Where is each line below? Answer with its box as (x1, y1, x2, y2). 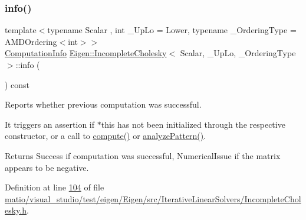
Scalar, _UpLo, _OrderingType (180, 47, 296, 59)
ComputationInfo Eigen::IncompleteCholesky (5, 47, 167, 59)
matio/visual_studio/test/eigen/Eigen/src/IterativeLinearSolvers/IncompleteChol (5, 192, 301, 205)
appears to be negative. (5, 161, 89, 173)
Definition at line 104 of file (5, 181, 104, 193)
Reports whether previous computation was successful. (5, 98, 202, 111)
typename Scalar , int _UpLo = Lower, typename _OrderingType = (47, 24, 297, 36)
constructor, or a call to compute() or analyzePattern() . (5, 130, 206, 142)
